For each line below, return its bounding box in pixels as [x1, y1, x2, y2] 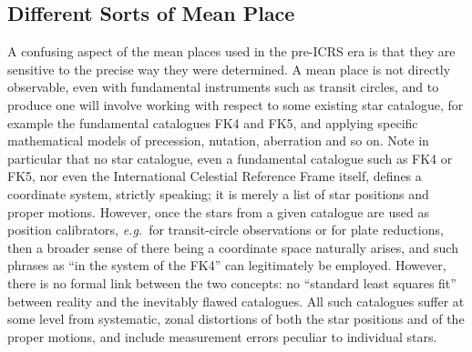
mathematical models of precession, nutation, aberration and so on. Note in [7, 131, 429, 150]
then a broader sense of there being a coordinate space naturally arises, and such [7, 237, 458, 256]
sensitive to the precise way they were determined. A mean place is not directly [7, 59, 451, 78]
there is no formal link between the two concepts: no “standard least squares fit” [7, 273, 457, 292]
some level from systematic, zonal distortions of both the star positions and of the [7, 309, 465, 328]
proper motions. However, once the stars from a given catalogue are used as [7, 202, 429, 221]
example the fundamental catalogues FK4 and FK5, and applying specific [7, 113, 418, 132]
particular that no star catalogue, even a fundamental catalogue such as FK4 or [7, 148, 453, 167]
